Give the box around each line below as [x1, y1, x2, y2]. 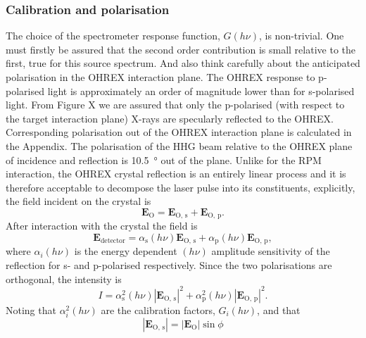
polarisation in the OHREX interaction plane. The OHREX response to [6, 70, 315, 84]
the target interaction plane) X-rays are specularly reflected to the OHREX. [6, 111, 334, 125]
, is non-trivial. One [258, 28, 344, 43]
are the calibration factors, [101, 302, 215, 317]
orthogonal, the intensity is [6, 271, 122, 286]
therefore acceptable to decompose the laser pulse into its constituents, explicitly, [6, 180, 355, 194]
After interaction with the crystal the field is [6, 218, 198, 233]
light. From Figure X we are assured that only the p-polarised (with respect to [6, 97, 345, 112]
